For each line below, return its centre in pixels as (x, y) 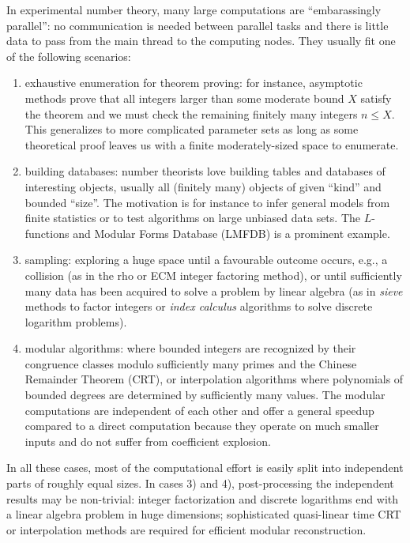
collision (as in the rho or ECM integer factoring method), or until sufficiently (213, 275)
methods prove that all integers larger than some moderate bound (184, 98)
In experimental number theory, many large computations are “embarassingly (194, 9)
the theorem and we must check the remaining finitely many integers (191, 113)
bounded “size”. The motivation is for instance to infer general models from (207, 202)
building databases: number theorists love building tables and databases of (205, 171)
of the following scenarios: (69, 56)
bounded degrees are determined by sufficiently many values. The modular (205, 395)
